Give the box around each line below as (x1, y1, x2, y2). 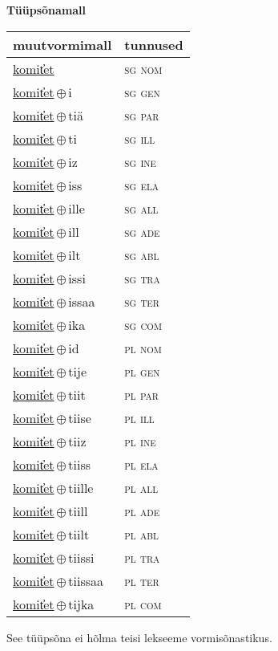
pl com (124, 594, 162, 613)
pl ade (124, 501, 160, 520)
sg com (124, 315, 162, 334)
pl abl (124, 524, 159, 543)
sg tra (124, 268, 160, 287)
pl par (124, 384, 159, 404)
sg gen (124, 82, 160, 101)
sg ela (124, 175, 159, 194)
